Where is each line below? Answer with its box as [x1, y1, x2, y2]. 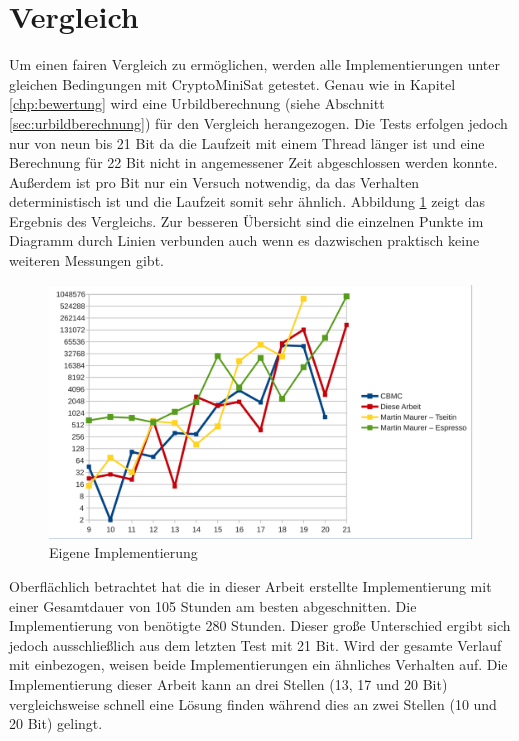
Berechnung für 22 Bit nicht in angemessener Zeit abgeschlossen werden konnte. [9, 152, 498, 173]
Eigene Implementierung [49, 542, 198, 563]
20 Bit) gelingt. [9, 713, 103, 734]
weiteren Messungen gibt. [9, 250, 164, 271]
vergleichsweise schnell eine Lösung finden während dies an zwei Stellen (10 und [9, 693, 497, 714]
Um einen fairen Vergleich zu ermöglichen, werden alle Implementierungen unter [9, 54, 500, 75]
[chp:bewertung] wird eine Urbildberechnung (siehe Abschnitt [9, 93, 385, 114]
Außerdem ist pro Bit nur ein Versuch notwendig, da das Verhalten [9, 171, 420, 192]
